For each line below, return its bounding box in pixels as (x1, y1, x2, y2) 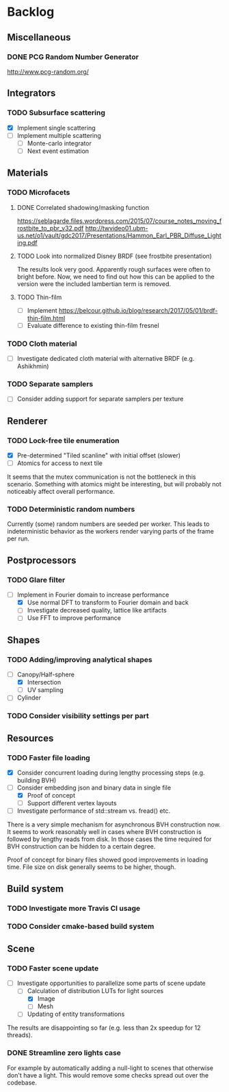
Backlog (7, 4, 55, 20)
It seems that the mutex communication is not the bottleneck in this (7, 473, 196, 481)
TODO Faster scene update (7, 963, 99, 973)
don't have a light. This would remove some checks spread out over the (7, 1071, 209, 1079)
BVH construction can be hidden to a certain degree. (7, 842, 156, 851)
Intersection (27, 678, 62, 687)
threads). (7, 1031, 33, 1039)
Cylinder (16, 693, 42, 702)
